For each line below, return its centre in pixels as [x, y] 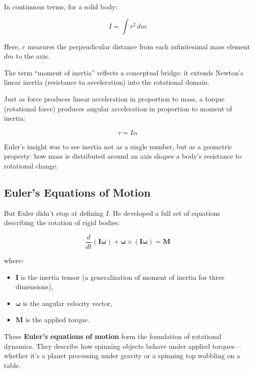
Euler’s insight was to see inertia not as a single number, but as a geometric [118, 146]
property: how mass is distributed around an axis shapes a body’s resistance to [123, 156]
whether [16, 355]
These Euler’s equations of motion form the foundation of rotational [113, 336]
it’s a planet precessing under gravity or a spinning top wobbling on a [135, 355]
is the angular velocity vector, [68, 303]
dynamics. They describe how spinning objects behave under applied [107, 346]
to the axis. [33, 56]
